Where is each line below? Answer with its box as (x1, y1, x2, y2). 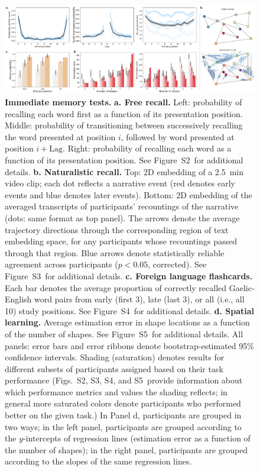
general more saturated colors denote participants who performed (5, 397, 241, 409)
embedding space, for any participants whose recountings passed (5, 235, 237, 247)
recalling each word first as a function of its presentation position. (5, 107, 243, 120)
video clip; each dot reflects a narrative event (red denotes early (5, 177, 235, 189)
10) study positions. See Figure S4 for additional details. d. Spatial (5, 304, 255, 317)
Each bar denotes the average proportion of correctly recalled (5, 281, 227, 293)
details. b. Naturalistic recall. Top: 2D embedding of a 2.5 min (5, 165, 244, 178)
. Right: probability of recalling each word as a (63, 142, 232, 154)
